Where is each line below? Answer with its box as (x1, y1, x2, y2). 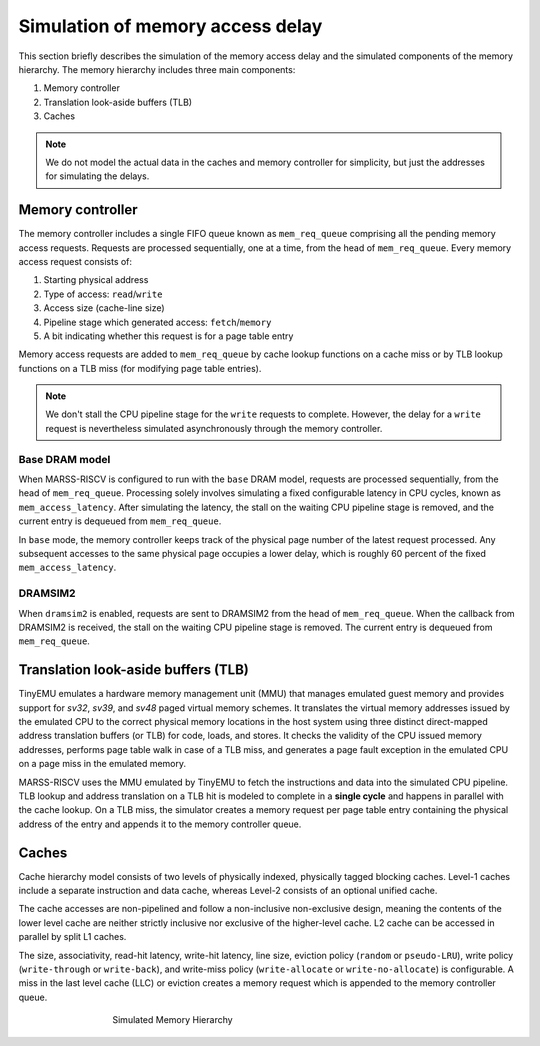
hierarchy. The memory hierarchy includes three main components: (18, 63, 296, 75)
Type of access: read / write (43, 288, 163, 300)
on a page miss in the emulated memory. (18, 758, 187, 770)
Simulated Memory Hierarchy (112, 1014, 234, 1026)
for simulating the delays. (45, 170, 150, 182)
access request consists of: (18, 255, 133, 267)
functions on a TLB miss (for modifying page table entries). (18, 362, 262, 374)
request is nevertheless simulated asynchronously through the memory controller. (45, 422, 383, 434)
